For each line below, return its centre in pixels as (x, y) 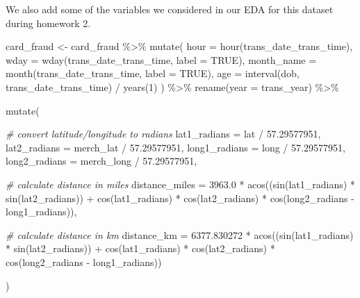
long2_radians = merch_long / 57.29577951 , (101, 161)
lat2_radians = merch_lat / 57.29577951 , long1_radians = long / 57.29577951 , (175, 147)
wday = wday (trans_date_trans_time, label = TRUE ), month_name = (161, 59)
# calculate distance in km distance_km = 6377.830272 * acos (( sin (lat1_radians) (180, 234)
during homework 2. (48, 23)
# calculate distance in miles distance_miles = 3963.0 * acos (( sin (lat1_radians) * (180, 184)
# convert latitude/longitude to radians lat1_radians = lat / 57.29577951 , (163, 134)
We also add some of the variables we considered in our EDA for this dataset (170, 9)
